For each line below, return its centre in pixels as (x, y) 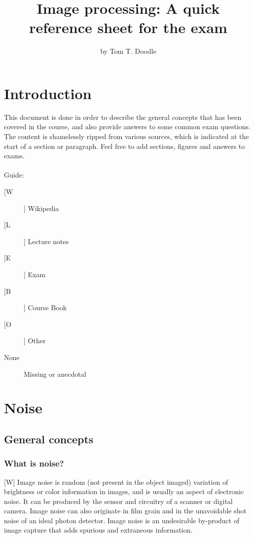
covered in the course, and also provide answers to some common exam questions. (127, 126)
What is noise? (34, 463)
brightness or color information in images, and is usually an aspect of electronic (124, 491)
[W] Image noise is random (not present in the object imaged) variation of (116, 482)
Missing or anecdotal (55, 374)
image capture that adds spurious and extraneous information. (98, 530)
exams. (14, 156)
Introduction (48, 93)
